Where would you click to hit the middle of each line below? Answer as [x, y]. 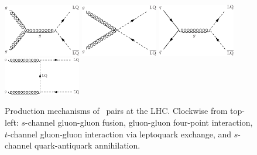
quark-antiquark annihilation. [87, 145]
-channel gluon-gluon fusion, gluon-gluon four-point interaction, [139, 122]
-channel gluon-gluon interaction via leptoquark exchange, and [120, 134]
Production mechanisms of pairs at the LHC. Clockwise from [116, 111]
